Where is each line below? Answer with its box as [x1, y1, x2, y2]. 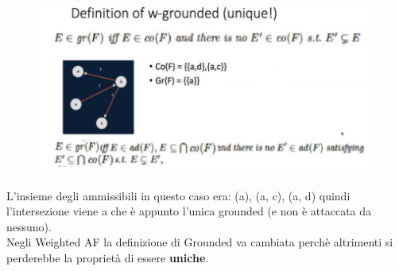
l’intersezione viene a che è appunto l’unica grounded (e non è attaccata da [6, 203, 372, 219]
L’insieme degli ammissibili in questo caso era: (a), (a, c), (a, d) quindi [6, 187, 351, 203]
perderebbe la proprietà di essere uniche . [6, 249, 209, 265]
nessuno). [6, 218, 52, 234]
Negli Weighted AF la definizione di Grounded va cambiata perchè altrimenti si [6, 234, 393, 250]
